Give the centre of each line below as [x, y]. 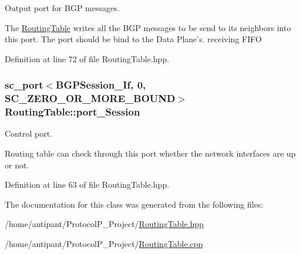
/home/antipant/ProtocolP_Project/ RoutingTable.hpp [104, 224]
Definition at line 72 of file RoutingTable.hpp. [87, 58]
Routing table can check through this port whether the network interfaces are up [150, 153]
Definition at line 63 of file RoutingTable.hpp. [87, 184]
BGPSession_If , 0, [101, 85]
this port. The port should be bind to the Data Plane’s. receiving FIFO [133, 39]
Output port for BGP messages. [62, 8]
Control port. [28, 133]
